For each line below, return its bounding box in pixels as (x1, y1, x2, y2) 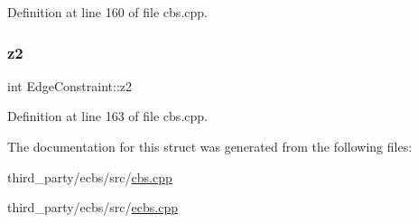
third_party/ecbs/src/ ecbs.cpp (7, 198, 178, 217)
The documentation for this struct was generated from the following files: (7, 137, 413, 155)
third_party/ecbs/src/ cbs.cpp (7, 167, 172, 186)
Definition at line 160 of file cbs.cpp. (7, 3, 208, 21)
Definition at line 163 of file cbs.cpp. (7, 107, 208, 125)
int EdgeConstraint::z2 (7, 76, 132, 95)
